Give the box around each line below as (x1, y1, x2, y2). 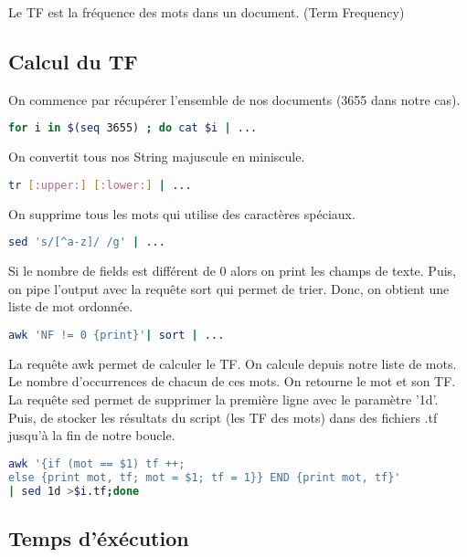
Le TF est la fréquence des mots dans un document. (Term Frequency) (8, 3, 405, 21)
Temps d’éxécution (8, 523, 189, 552)
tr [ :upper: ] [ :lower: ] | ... (8, 178, 192, 192)
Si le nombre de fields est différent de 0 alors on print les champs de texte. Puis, (8, 261, 456, 280)
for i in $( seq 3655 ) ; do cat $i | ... (8, 121, 258, 135)
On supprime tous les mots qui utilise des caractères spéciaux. (8, 204, 356, 223)
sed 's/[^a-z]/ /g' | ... (8, 236, 165, 249)
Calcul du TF (8, 47, 138, 75)
